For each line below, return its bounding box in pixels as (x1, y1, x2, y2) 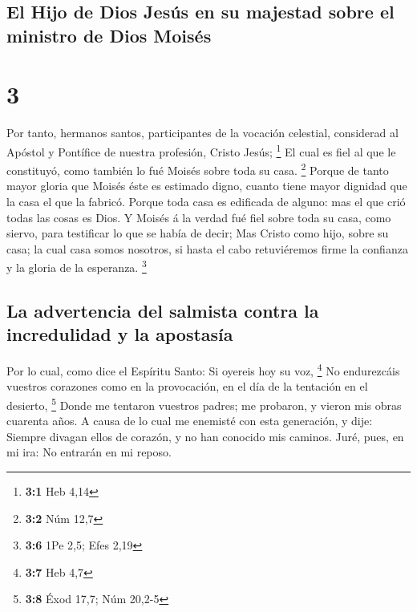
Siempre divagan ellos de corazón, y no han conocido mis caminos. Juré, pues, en (6, 428, 404, 444)
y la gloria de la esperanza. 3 (6, 257, 147, 276)
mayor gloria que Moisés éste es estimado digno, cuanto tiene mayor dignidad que (6, 177, 407, 194)
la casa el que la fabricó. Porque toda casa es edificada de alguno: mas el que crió (6, 193, 406, 209)
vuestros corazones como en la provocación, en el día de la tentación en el (6, 378, 368, 395)
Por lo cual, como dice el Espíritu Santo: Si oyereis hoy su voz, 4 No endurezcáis (6, 360, 400, 379)
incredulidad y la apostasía (6, 322, 233, 347)
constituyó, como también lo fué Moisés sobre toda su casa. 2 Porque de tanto (6, 160, 389, 178)
